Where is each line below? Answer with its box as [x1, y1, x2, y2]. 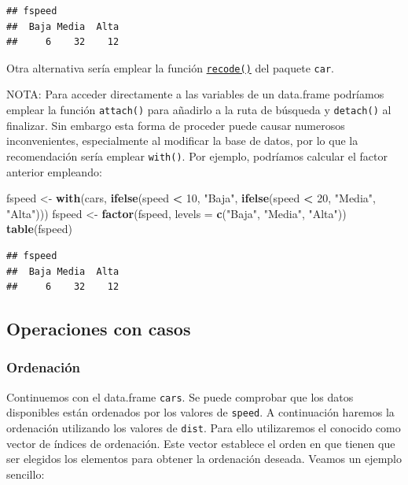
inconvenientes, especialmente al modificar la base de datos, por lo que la [6, 132, 358, 149]
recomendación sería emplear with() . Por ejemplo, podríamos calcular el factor [6, 147, 388, 164]
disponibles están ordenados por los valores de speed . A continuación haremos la [6, 404, 395, 420]
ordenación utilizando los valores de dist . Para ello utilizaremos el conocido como [6, 420, 401, 435]
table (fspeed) [6, 220, 72, 237]
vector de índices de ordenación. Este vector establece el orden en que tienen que [6, 435, 395, 451]
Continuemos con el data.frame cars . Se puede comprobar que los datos [6, 388, 354, 405]
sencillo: [6, 465, 45, 482]
